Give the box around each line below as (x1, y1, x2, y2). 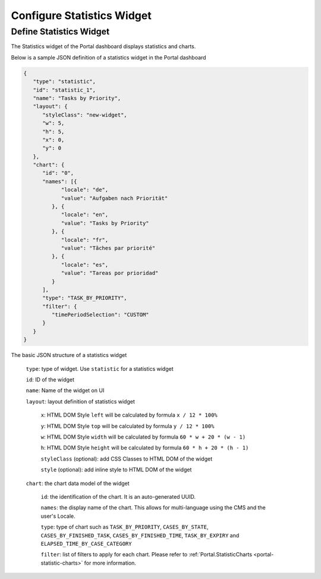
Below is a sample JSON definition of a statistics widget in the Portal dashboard (11, 54, 206, 61)
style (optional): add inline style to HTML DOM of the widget (40, 466, 192, 473)
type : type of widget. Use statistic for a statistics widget (26, 365, 174, 372)
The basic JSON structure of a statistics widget (11, 352, 127, 359)
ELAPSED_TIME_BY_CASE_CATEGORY (40, 540, 132, 547)
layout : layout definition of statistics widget (26, 398, 135, 405)
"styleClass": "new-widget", (42, 111, 127, 118)
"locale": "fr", (61, 236, 109, 243)
